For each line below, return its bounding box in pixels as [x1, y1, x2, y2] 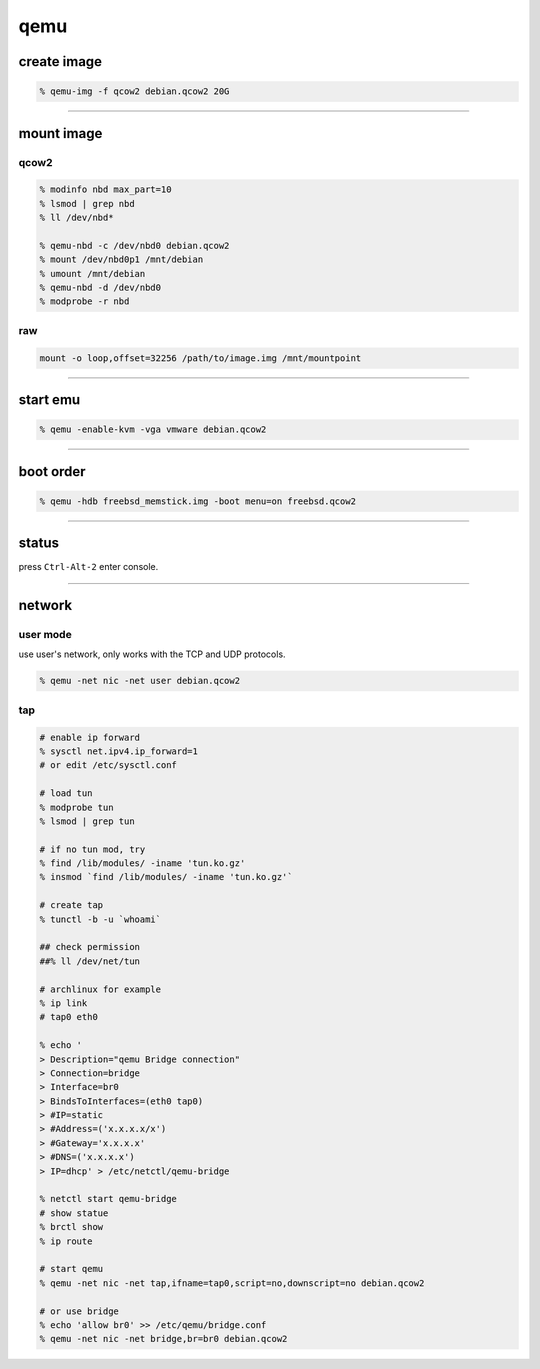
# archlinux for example [39, 983, 162, 995]
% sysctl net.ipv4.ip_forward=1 [39, 745, 199, 757]
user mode [18, 628, 72, 642]
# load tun [39, 788, 93, 799]
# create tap [39, 900, 104, 911]
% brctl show [39, 1221, 104, 1233]
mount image [18, 125, 103, 142]
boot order [18, 463, 86, 480]
